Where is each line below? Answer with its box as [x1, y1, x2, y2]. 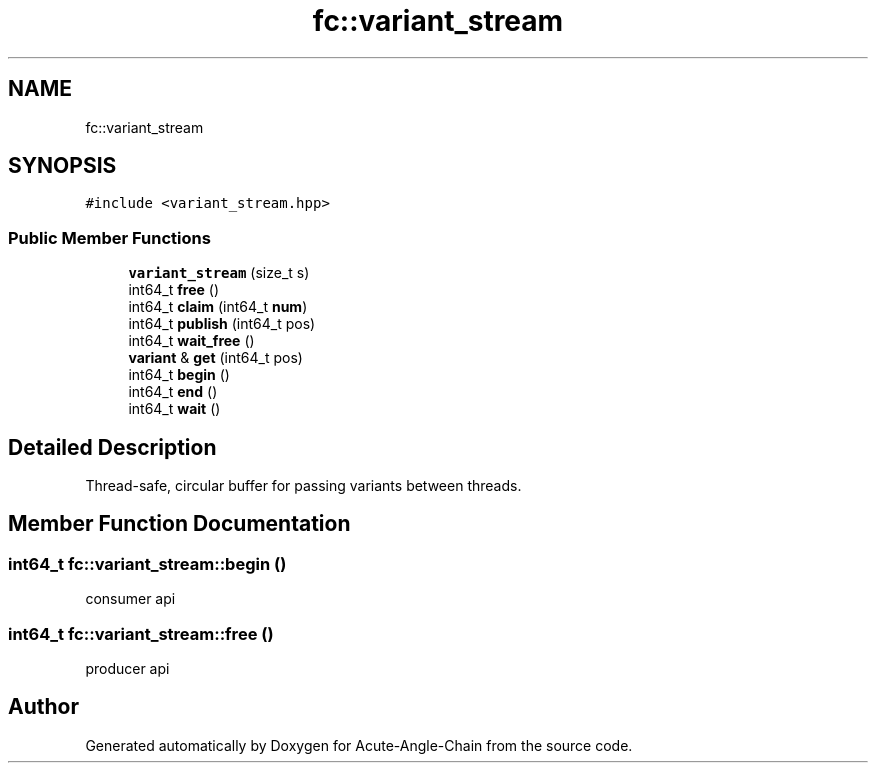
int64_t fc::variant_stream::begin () [8, 553, 287, 574]
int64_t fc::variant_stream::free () [8, 623, 274, 644]
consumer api [85, 590, 176, 608]
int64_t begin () [128, 366, 230, 384]
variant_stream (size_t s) [128, 264, 310, 282]
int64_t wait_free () [128, 332, 255, 350]
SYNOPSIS [8, 153, 117, 179]
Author [8, 694, 79, 720]
